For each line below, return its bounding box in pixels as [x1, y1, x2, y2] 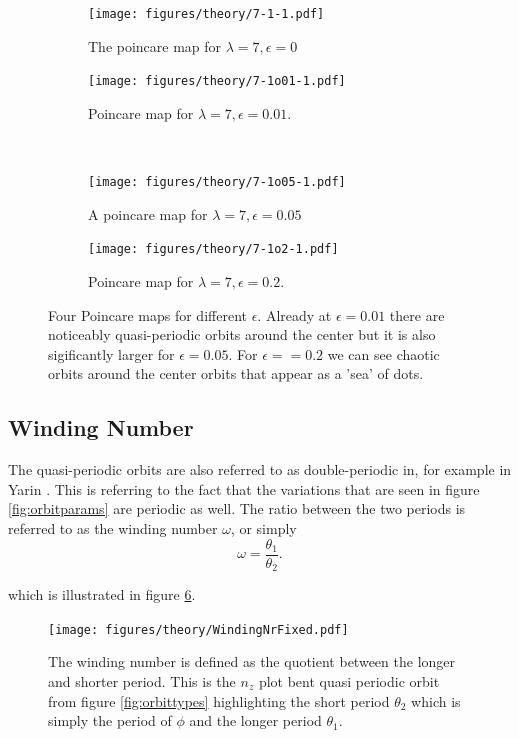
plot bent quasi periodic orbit [258, 670, 440, 691]
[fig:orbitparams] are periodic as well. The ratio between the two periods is [8, 498, 466, 519]
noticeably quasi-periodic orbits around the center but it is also [48, 324, 436, 345]
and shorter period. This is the [48, 670, 236, 691]
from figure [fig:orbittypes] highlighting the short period [48, 690, 390, 711]
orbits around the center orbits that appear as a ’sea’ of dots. [48, 363, 424, 384]
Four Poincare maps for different [48, 304, 247, 325]
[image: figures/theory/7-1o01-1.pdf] [88, 74, 346, 89]
